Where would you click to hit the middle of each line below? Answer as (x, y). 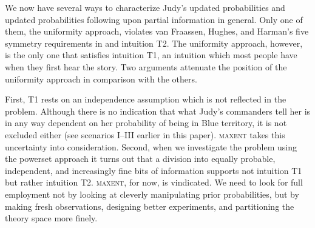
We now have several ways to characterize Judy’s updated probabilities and (145, 7)
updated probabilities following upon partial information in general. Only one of (154, 19)
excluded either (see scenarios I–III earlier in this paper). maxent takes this (145, 134)
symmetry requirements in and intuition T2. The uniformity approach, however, (154, 43)
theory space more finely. (51, 218)
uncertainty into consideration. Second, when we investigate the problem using (151, 146)
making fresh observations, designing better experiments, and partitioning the (150, 206)
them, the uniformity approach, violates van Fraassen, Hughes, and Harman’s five (157, 31)
